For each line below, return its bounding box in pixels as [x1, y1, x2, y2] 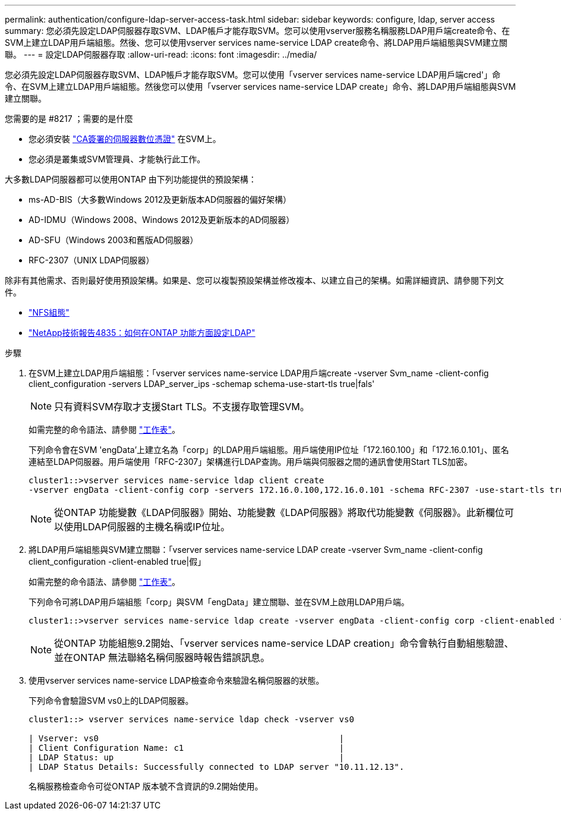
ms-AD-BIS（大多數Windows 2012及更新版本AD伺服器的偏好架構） [29, 194, 292, 204]
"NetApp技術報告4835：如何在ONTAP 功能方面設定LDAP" [29, 328, 256, 338]
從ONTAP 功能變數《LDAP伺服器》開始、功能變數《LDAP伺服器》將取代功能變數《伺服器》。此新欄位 [54, 506, 505, 518]
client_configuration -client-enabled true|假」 [29, 556, 206, 567]
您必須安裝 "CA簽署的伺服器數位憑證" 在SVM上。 [29, 134, 221, 144]
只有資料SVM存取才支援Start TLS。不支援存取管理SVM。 [54, 401, 310, 413]
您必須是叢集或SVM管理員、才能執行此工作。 [29, 154, 206, 164]
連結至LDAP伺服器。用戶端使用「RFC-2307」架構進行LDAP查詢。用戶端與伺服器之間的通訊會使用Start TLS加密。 [29, 457, 472, 467]
